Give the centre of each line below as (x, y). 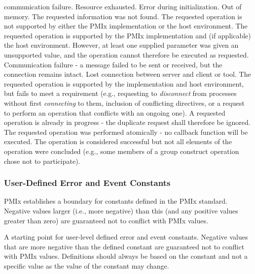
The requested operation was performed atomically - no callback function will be (126, 132)
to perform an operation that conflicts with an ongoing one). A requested (115, 112)
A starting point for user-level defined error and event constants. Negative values (126, 237)
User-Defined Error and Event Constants (87, 183)
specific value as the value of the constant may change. (87, 265)
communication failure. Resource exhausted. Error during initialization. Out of (123, 6)
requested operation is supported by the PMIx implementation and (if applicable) (127, 35)
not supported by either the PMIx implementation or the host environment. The (126, 26)
